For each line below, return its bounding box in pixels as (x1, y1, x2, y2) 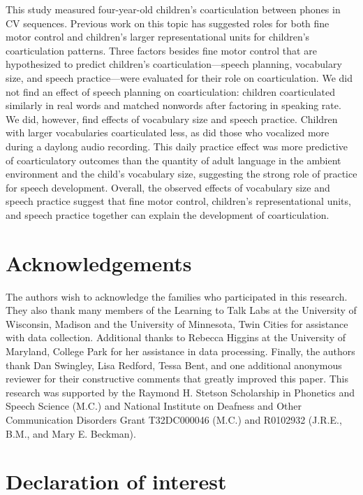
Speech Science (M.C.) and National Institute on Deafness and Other (6, 399, 302, 413)
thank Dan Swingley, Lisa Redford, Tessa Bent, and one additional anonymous (6, 357, 342, 372)
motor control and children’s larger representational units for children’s (6, 29, 310, 44)
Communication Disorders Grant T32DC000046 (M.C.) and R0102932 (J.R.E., (6, 412, 342, 426)
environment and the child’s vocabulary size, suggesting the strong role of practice (6, 166, 357, 181)
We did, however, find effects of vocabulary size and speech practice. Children (6, 111, 338, 126)
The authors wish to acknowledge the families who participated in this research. (6, 289, 348, 303)
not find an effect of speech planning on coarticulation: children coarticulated (6, 84, 335, 99)
